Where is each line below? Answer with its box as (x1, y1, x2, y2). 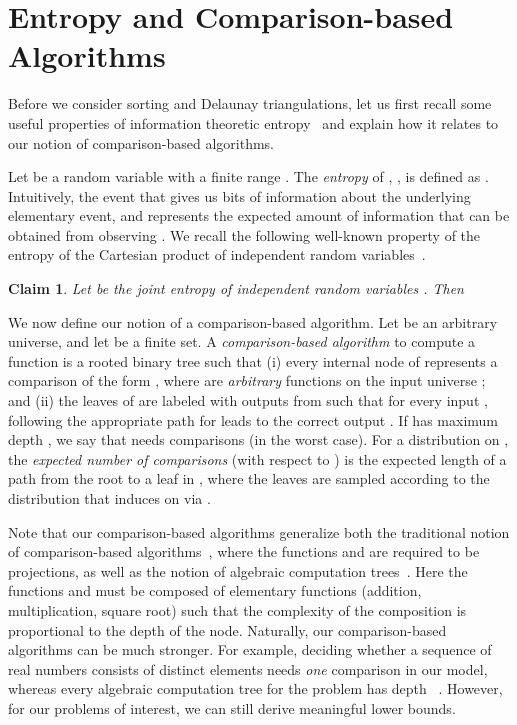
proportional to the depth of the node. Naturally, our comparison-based (8, 619, 447, 640)
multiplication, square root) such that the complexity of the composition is (8, 599, 467, 620)
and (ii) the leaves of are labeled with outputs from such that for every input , (8, 390, 488, 411)
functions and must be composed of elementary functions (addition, (8, 580, 422, 601)
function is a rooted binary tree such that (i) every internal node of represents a (8, 350, 498, 371)
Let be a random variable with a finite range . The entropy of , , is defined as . (8, 166, 489, 187)
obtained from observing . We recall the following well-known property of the (8, 224, 481, 245)
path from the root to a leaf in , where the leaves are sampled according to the (8, 468, 490, 489)
